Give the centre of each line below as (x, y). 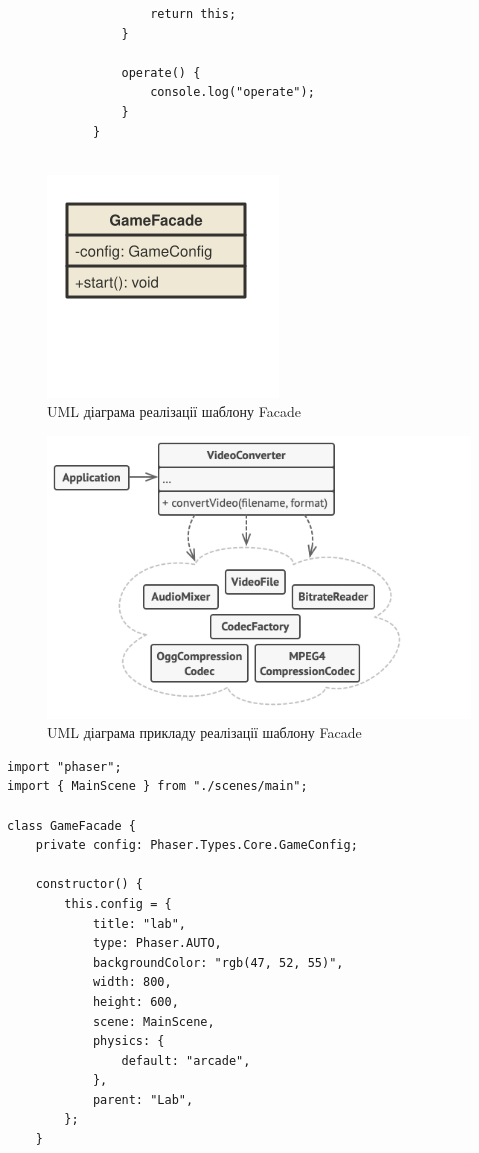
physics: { (128, 1041)
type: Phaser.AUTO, (157, 943)
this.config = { (118, 903)
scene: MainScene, (153, 1021)
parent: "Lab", (143, 1099)
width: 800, (132, 982)
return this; (193, 14)
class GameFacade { (71, 825)
